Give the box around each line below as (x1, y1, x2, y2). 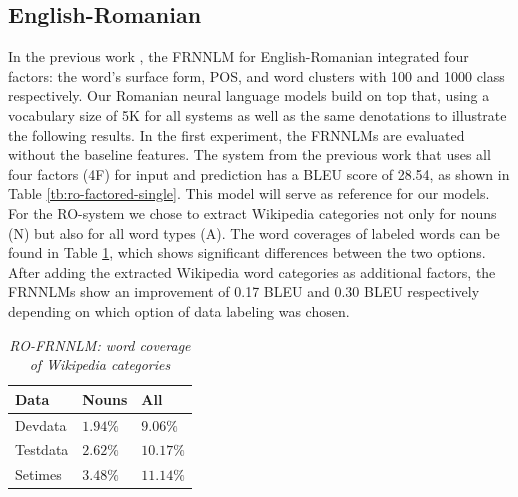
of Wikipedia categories (29, 354, 171, 375)
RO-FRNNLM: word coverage (9, 334, 191, 355)
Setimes (15, 464, 62, 485)
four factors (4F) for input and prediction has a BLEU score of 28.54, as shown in (8, 163, 510, 184)
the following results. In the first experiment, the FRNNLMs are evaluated (8, 124, 465, 145)
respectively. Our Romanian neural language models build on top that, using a (8, 85, 490, 106)
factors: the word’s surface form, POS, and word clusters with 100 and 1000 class (8, 65, 505, 86)
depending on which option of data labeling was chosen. (8, 300, 350, 321)
